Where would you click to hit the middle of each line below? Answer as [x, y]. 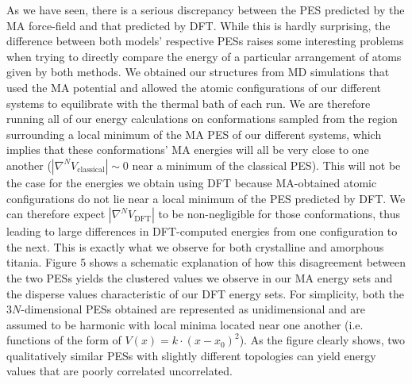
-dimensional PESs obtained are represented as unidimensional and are [193, 309]
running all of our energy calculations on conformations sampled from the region [202, 119]
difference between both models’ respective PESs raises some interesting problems [205, 41]
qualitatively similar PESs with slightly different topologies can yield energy [191, 355]
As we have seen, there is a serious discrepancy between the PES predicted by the [206, 10]
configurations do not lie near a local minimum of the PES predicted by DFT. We [206, 198]
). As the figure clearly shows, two [322, 340]
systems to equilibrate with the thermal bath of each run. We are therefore [189, 103]
